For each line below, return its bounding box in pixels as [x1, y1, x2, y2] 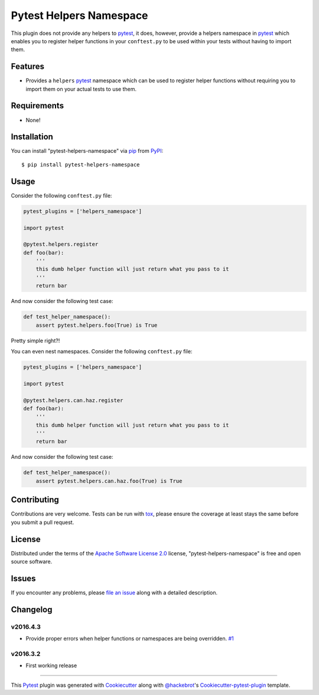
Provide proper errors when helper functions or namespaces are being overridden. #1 [25, 635, 235, 642]
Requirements [11, 101, 64, 111]
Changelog [11, 604, 53, 614]
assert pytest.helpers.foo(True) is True [35, 321, 158, 329]
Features [11, 62, 44, 72]
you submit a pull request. [11, 519, 74, 526]
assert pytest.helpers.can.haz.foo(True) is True [35, 477, 183, 484]
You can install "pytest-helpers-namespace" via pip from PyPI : [11, 147, 164, 155]
